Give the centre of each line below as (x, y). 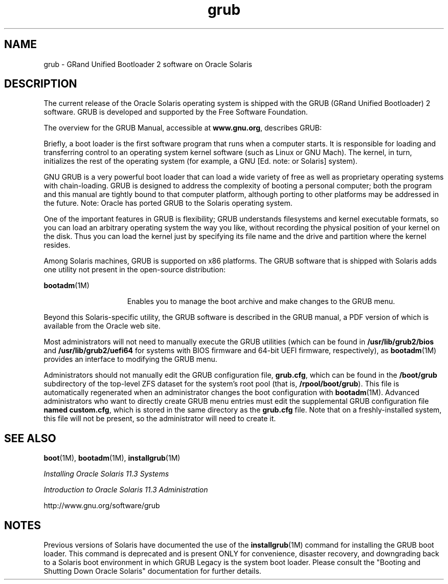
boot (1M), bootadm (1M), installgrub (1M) (112, 458)
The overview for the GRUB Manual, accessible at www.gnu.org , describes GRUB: (183, 128)
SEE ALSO (30, 438)
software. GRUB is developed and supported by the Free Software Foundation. (176, 112)
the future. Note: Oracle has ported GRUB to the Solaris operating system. (168, 203)
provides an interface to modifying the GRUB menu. (130, 359)
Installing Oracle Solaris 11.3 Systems (106, 474)
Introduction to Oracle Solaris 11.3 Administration (126, 490)
